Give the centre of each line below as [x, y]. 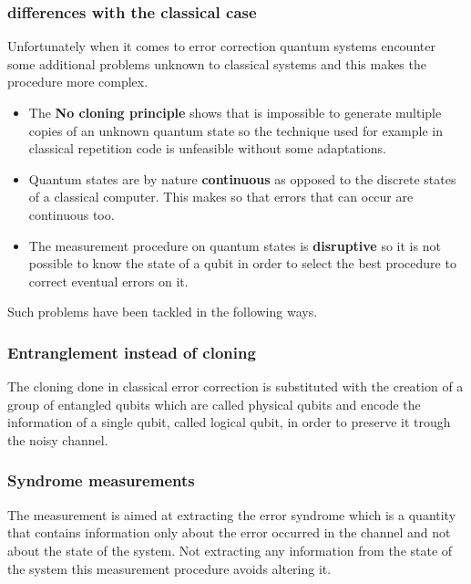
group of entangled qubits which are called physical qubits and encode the [214, 404]
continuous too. [72, 214]
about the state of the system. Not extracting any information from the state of [230, 550]
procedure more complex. [78, 82]
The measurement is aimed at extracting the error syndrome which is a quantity [232, 514]
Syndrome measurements [101, 480]
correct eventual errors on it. [108, 281]
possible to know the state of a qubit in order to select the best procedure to [242, 263]
